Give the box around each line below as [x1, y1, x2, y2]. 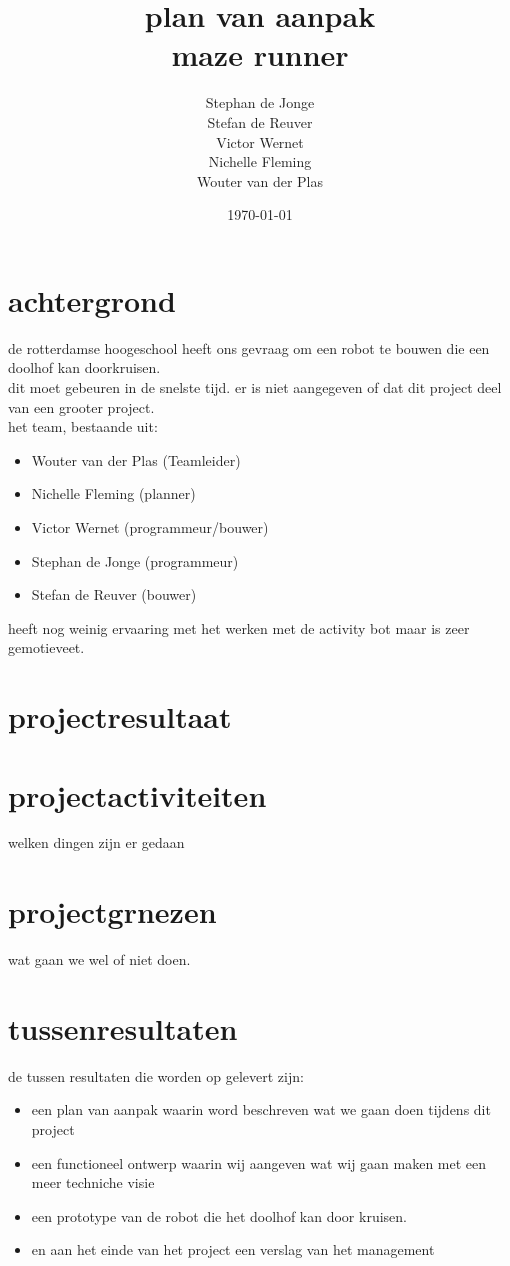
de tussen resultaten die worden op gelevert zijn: [8, 1065, 304, 1086]
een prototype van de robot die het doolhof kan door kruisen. [31, 1205, 407, 1226]
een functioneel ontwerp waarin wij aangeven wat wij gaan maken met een [31, 1152, 487, 1173]
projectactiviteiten [8, 774, 267, 815]
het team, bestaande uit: [8, 416, 158, 437]
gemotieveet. [8, 637, 85, 658]
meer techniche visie [31, 1172, 155, 1193]
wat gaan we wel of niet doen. [8, 949, 191, 970]
